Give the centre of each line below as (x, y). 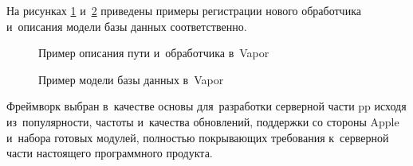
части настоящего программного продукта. (110, 153)
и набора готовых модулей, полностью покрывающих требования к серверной (198, 137)
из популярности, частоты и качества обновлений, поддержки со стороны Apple (203, 121)
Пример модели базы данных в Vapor (131, 79)
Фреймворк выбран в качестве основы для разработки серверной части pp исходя (206, 106)
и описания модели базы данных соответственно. (127, 26)
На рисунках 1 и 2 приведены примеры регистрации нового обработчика (184, 10)
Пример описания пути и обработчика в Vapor (154, 53)
